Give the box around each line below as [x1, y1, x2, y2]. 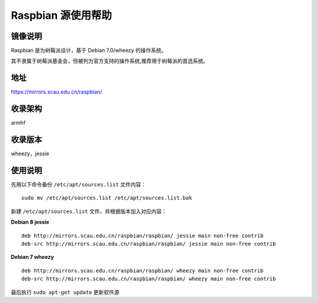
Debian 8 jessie [11, 218, 49, 226]
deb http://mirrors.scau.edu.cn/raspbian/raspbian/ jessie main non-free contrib [21, 232, 264, 239]
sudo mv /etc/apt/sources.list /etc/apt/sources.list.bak [21, 195, 193, 201]
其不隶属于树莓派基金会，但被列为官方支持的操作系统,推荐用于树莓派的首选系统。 [11, 58, 209, 65]
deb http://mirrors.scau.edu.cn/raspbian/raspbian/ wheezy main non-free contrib [21, 267, 264, 274]
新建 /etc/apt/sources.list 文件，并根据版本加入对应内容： [11, 208, 167, 215]
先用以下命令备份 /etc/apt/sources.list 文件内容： [11, 181, 147, 188]
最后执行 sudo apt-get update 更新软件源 [11, 288, 120, 295]
